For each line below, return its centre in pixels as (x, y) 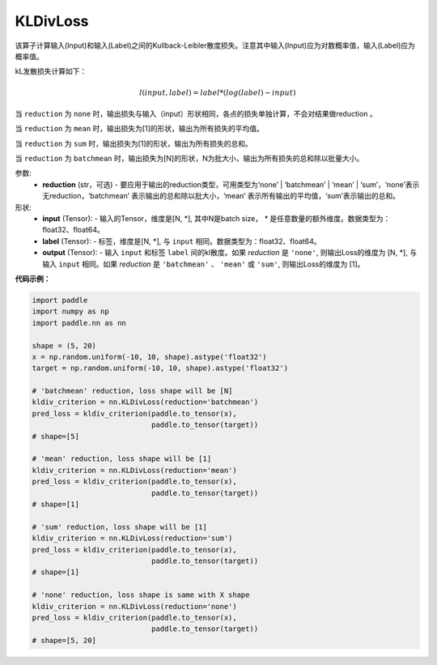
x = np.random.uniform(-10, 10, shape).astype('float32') (149, 357)
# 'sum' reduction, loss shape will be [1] (120, 527)
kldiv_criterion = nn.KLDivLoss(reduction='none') (135, 606)
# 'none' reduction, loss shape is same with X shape (141, 595)
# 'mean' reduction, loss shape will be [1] (122, 459)
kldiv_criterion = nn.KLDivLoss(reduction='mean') (135, 470)
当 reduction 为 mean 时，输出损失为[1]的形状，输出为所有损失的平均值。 (140, 129)
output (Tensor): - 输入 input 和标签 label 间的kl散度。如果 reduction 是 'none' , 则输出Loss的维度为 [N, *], (225, 253)
